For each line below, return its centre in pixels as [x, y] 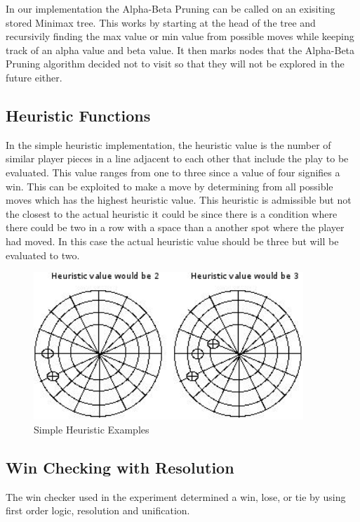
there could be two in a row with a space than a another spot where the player [175, 227]
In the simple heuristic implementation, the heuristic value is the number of [168, 144]
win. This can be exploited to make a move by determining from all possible [169, 186]
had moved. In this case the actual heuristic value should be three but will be [172, 241]
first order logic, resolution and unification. [98, 510]
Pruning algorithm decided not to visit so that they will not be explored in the [175, 64]
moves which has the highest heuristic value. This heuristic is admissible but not [179, 200]
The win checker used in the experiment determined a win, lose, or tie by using [176, 496]
